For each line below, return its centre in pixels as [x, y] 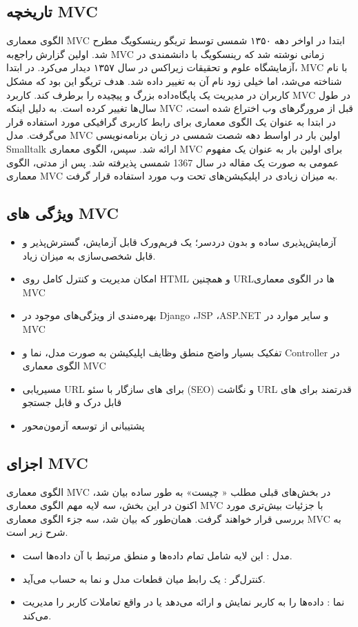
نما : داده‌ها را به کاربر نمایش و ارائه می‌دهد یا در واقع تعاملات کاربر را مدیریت [183, 602]
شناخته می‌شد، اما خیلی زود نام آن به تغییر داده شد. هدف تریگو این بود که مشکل [174, 80]
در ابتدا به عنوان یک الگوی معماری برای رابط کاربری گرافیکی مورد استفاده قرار [171, 121]
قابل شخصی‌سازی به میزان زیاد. [89, 255]
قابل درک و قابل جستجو [72, 402]
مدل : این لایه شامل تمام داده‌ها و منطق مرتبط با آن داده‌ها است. [157, 556]
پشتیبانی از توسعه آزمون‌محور [83, 425]
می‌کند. [37, 615]
